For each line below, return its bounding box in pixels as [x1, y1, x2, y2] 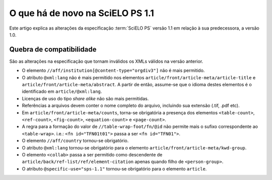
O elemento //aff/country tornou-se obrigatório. [22, 138, 129, 144]
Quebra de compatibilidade [9, 45, 97, 54]
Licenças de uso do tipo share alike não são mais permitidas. [22, 95, 149, 101]
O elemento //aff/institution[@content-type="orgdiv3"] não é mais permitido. [22, 68, 205, 74]
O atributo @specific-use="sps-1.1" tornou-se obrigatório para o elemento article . [22, 165, 207, 171]
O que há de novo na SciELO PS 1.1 [9, 8, 155, 19]
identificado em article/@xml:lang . [22, 88, 102, 95]
